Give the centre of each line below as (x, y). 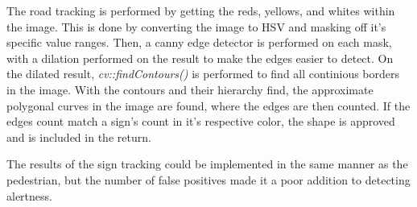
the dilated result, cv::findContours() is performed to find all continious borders (203, 74)
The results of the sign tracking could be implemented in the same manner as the (207, 164)
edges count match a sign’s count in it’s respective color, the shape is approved (201, 121)
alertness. (29, 195)
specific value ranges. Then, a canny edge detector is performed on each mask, (199, 42)
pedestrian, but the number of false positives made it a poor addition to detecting (208, 179)
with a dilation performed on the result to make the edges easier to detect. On (200, 58)
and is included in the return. (79, 137)
